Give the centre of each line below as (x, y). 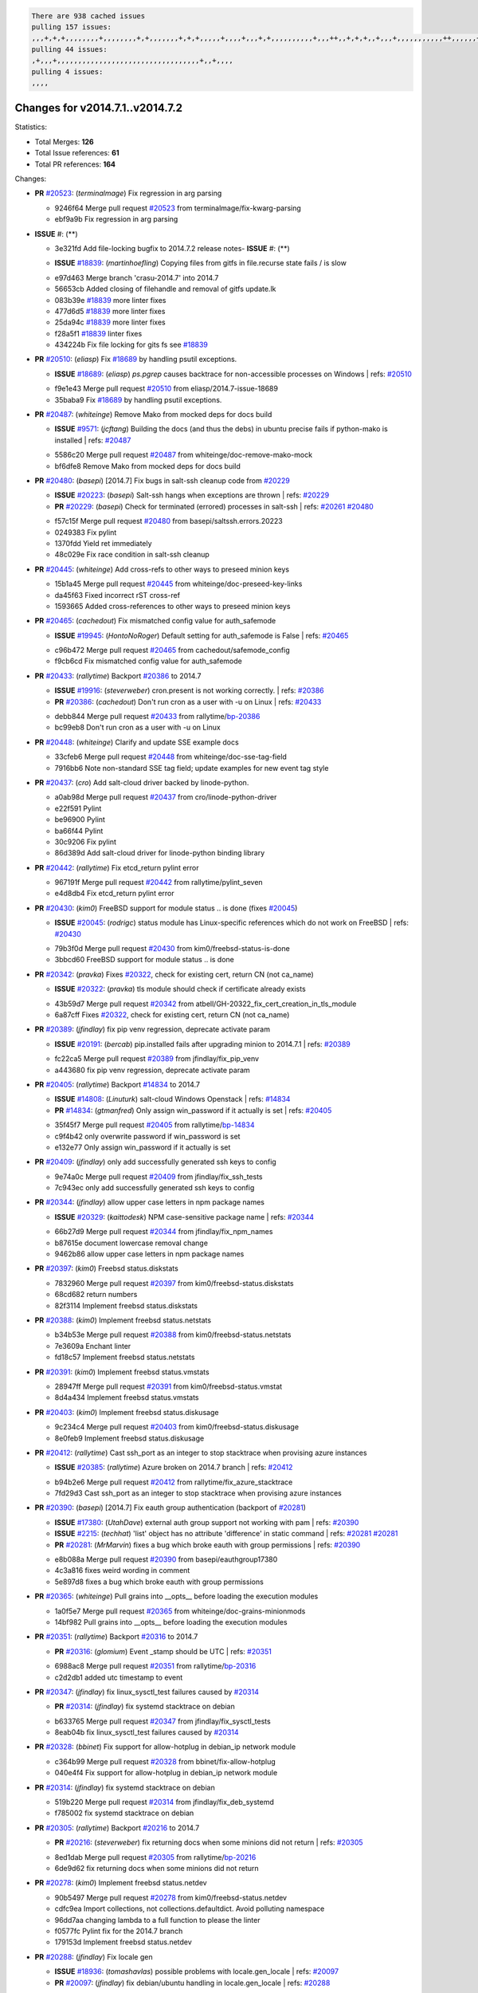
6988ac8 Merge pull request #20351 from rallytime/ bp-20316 (155, 1666)
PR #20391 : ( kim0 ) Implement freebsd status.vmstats (122, 1372)
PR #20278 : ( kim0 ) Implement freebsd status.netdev (121, 1883)
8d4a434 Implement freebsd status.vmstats (127, 1397)
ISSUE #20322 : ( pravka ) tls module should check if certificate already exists (180, 989)
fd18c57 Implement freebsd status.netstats (125, 1357)
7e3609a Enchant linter (93, 1346)
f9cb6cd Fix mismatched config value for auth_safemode (148, 661)
